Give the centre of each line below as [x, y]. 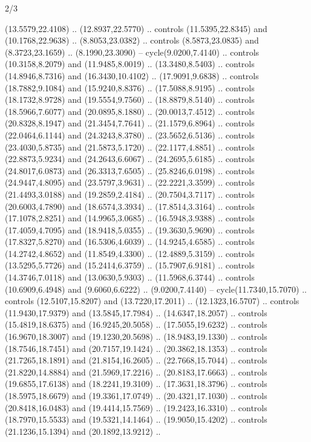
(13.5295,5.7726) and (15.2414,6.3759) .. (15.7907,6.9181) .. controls [130, 265]
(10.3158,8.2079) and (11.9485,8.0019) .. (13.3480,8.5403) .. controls [130, 64]
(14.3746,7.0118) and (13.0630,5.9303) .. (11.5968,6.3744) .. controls [130, 277]
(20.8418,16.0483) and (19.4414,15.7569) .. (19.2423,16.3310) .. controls [136, 407]
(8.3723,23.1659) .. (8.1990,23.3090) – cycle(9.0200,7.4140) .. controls [132, 52]
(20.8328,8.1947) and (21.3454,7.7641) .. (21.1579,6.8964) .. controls [130, 123]
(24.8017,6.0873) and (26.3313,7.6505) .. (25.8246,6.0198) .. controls [130, 170]
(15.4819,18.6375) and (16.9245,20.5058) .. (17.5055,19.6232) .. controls [136, 324]
